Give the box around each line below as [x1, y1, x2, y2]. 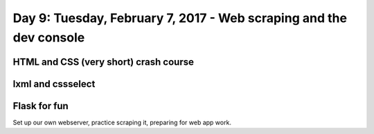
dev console [12, 30, 85, 45]
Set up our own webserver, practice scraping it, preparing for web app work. [12, 118, 232, 126]
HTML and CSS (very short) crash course [12, 56, 194, 68]
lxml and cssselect [12, 78, 96, 90]
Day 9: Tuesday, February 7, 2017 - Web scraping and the [12, 10, 348, 26]
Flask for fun [12, 100, 69, 112]
